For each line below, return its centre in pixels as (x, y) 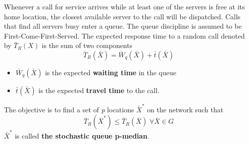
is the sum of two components (87, 45)
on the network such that (185, 109)
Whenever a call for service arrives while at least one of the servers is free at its (124, 6)
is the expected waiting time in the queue (110, 72)
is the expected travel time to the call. (99, 90)
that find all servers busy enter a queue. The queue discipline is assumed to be (123, 26)
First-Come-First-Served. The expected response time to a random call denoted (124, 35)
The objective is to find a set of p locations (69, 109)
